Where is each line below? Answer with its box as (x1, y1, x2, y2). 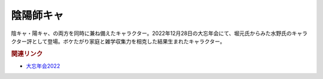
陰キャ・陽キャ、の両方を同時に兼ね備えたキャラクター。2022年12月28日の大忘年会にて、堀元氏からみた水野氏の (11, 30, 292, 37)
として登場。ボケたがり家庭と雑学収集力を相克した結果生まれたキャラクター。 (32, 37, 226, 45)
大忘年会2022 (26, 62, 60, 69)
